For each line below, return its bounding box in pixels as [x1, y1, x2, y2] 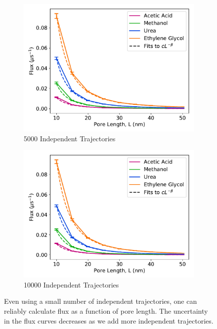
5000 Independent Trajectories [24, 133, 116, 143]
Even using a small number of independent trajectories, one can [4, 296, 197, 306]
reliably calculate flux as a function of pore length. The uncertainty [4, 305, 208, 316]
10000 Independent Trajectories [24, 279, 119, 289]
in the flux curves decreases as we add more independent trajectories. [4, 315, 214, 326]
